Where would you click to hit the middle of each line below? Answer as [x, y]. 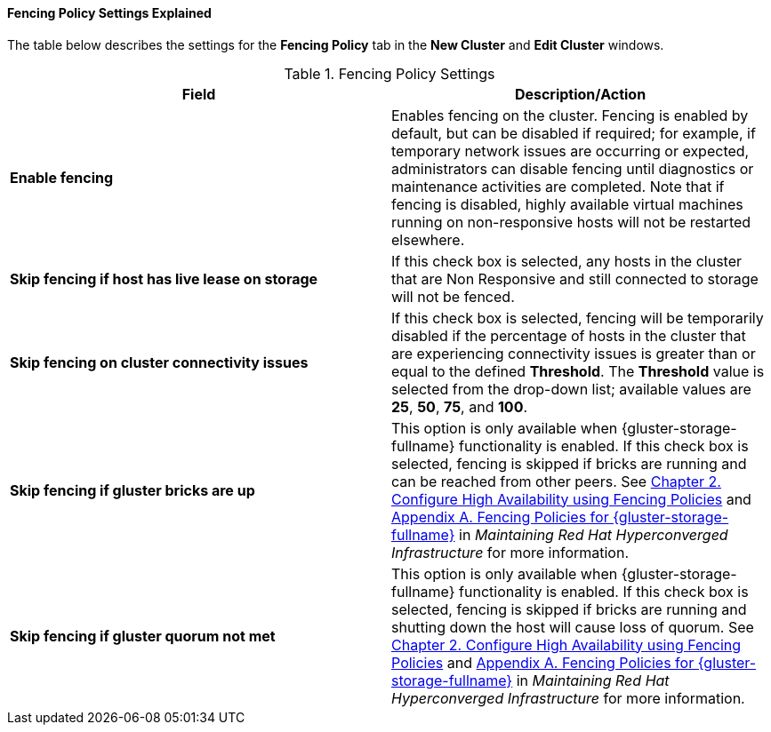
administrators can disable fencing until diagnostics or [573, 168]
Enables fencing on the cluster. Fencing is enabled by [570, 115]
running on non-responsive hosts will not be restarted [571, 222]
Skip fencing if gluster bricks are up [133, 490]
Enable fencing [62, 177]
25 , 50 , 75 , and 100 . [460, 406]
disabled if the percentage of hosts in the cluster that [569, 335]
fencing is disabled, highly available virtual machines [567, 204]
